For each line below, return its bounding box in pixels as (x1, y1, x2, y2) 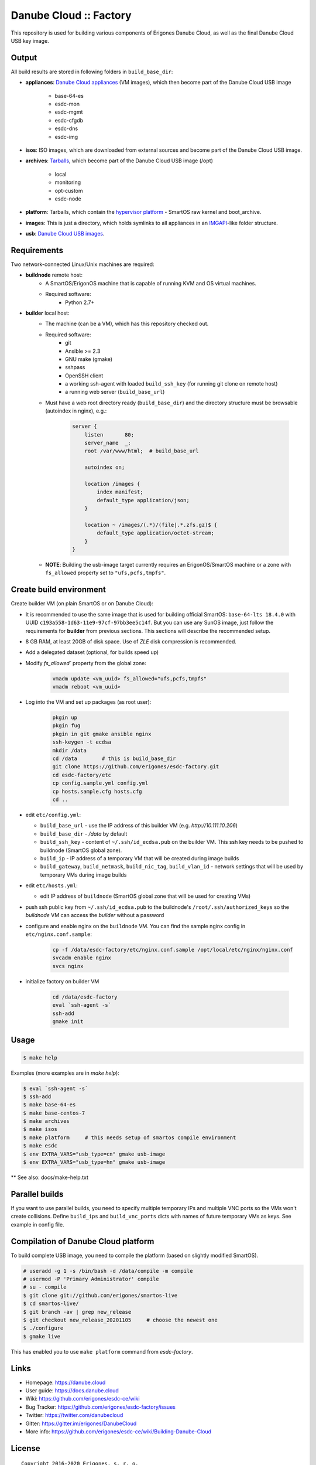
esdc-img (54, 133, 78, 140)
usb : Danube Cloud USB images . (25, 230, 105, 237)
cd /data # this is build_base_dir (52, 755, 176, 762)
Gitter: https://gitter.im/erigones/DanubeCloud (25, 1420, 137, 1427)
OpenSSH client (65, 372, 104, 379)
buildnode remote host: (25, 271, 83, 278)
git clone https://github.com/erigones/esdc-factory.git (52, 764, 219, 770)
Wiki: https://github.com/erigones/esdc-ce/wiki (25, 1395, 140, 1402)
